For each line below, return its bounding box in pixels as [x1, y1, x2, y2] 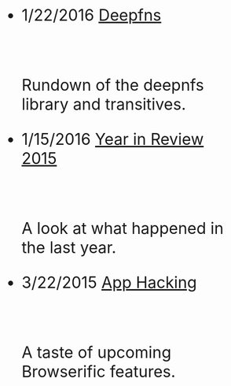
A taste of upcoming [21, 343, 172, 362]
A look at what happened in [21, 218, 224, 238]
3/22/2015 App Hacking [21, 273, 197, 292]
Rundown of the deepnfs [21, 75, 204, 95]
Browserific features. [21, 362, 176, 381]
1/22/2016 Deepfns [21, 6, 162, 25]
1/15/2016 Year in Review [21, 129, 204, 149]
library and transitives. [21, 95, 186, 114]
